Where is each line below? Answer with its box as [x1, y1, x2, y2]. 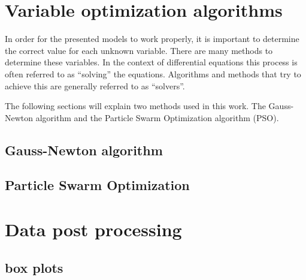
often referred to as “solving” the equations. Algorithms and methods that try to [5, 67, 301, 80]
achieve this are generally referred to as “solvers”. [5, 79, 185, 92]
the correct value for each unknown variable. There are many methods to [5, 44, 273, 56]
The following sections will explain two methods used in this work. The [5, 100, 266, 112]
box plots [5, 258, 63, 276]
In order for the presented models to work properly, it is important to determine [5, 32, 299, 45]
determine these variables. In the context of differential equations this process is [5, 56, 298, 68]
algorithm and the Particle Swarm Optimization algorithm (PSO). [35, 111, 279, 124]
